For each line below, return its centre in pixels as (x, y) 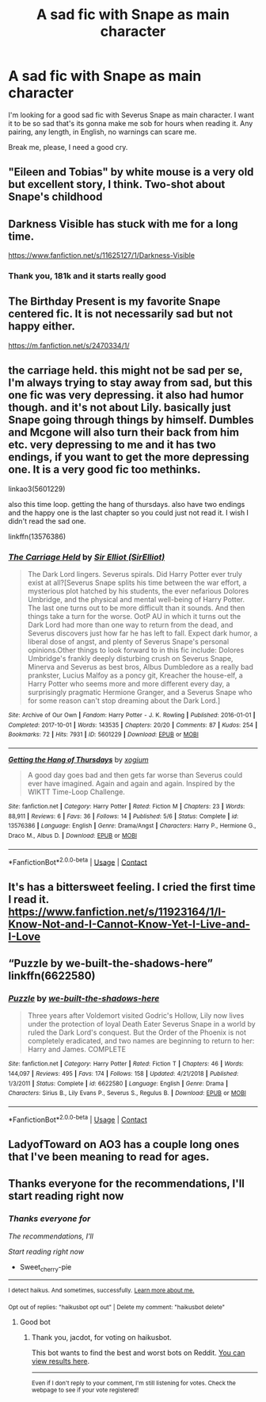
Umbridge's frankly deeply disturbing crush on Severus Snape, (130, 658)
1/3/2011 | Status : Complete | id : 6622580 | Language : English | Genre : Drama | (118, 1083)
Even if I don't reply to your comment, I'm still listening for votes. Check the (133, 1383)
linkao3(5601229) (37, 489)
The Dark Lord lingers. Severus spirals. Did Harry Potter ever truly (135, 574)
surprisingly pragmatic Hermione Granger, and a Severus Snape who (140, 692)
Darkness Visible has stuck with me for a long (123, 224)
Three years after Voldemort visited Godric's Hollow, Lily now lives (136, 1016)
